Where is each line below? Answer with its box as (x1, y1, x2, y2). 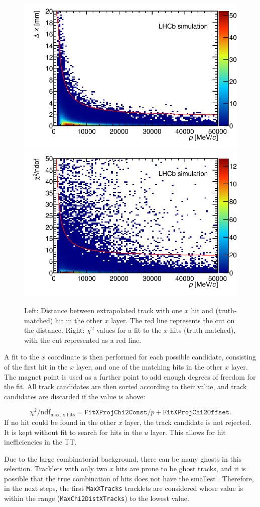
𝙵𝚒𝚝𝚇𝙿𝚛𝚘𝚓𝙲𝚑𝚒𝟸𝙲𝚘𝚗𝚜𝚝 (84, 409, 148, 416)
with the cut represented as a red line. (24, 334, 142, 345)
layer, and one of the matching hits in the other (76, 361, 223, 372)
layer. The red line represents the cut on (111, 315, 235, 325)
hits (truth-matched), (170, 325, 236, 335)
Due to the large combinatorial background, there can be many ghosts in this (4, 453, 242, 464)
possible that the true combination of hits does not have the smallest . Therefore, (4, 473, 254, 483)
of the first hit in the (4, 361, 68, 372)
